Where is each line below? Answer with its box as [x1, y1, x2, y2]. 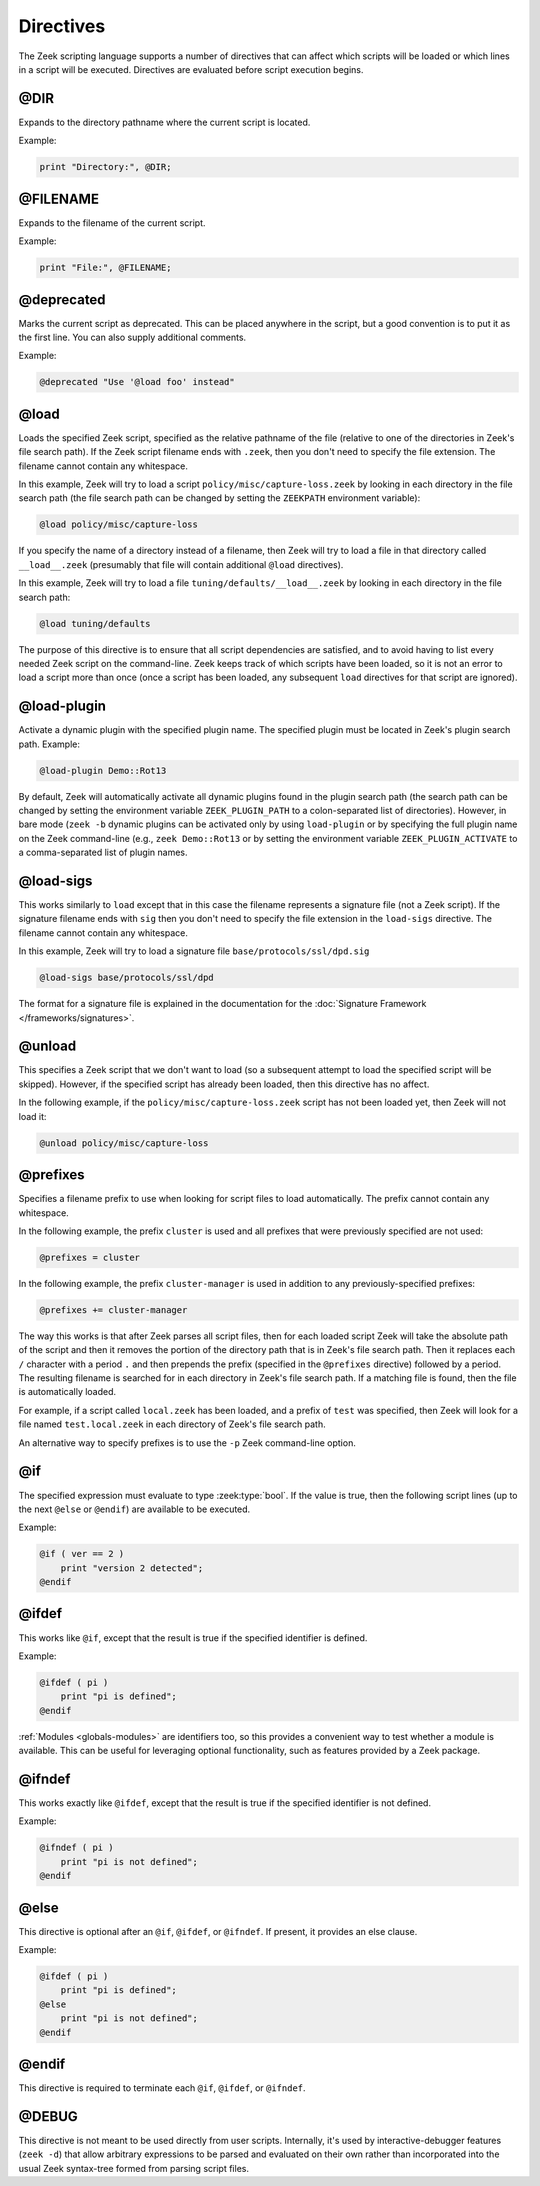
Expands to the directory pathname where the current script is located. [18, 116, 311, 128]
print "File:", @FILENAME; [39, 262, 172, 274]
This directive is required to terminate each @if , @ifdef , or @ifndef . [18, 2082, 306, 2094]
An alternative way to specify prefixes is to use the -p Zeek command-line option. [18, 1436, 357, 1449]
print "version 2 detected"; [60, 1562, 204, 1574]
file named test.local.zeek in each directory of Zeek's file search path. [18, 1418, 326, 1430]
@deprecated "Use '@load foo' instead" [39, 376, 235, 388]
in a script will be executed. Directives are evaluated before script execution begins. [18, 63, 364, 75]
